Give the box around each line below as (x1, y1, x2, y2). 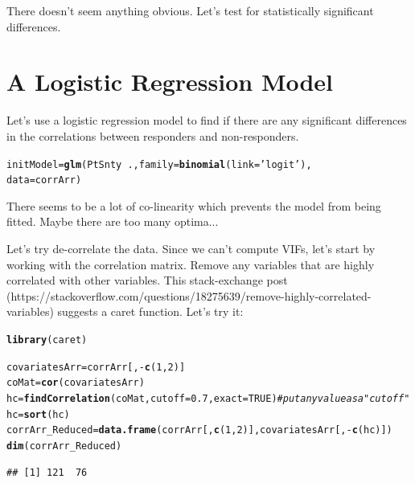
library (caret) (6, 334, 88, 346)
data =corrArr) (6, 174, 82, 186)
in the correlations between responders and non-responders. (6, 127, 299, 144)
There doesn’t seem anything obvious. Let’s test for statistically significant (6, 2, 374, 18)
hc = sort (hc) (6, 408, 70, 420)
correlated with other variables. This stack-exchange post (6, 272, 288, 289)
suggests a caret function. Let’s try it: (57, 303, 244, 320)
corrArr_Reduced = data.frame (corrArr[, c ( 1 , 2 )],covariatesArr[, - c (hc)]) (6, 424, 392, 436)
